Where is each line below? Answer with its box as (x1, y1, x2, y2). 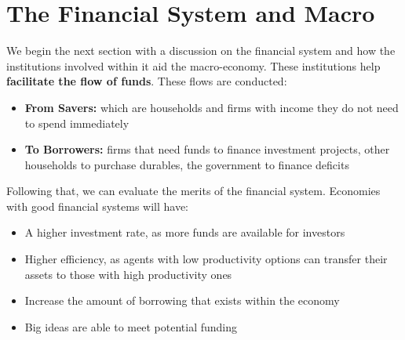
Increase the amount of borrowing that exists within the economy (24, 292, 340, 309)
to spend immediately (24, 114, 130, 131)
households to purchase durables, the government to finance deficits (24, 156, 349, 172)
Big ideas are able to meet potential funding (24, 318, 237, 335)
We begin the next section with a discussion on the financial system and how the (6, 42, 396, 59)
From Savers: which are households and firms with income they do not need (24, 99, 399, 115)
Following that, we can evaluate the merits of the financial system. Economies (6, 183, 381, 199)
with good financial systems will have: (6, 197, 189, 214)
